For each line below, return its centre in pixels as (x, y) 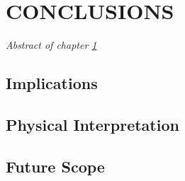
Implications (52, 83)
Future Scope (55, 166)
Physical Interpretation (92, 124)
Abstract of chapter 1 (51, 45)
